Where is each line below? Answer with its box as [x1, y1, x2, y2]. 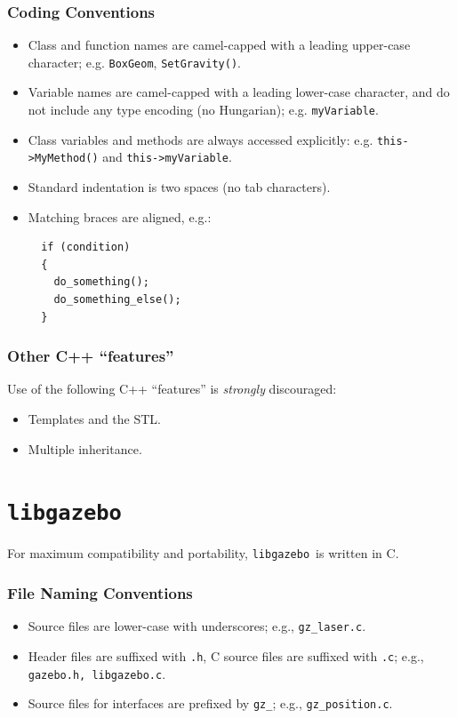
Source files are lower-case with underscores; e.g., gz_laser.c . [28, 617, 366, 635]
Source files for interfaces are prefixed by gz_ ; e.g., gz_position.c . [28, 694, 393, 713]
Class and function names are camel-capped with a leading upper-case [28, 36, 411, 54]
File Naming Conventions [7, 582, 193, 604]
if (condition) [41, 241, 131, 254]
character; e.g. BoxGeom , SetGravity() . [28, 52, 241, 71]
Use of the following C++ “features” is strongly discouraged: [7, 379, 337, 398]
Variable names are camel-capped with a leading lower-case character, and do [28, 83, 450, 101]
